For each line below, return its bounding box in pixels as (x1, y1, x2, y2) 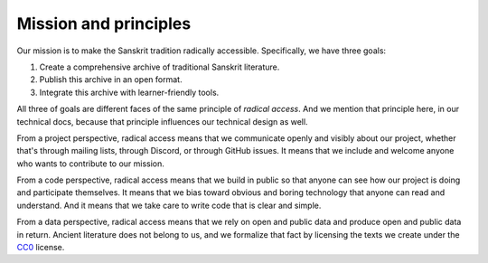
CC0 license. (16, 242, 65, 253)
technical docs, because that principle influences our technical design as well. (16, 116, 308, 127)
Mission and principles (16, 14, 192, 33)
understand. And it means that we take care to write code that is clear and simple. (16, 200, 322, 211)
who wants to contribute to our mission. (16, 158, 164, 169)
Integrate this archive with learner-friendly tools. (39, 87, 220, 98)
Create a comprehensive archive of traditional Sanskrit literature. (39, 61, 280, 72)
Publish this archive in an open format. (39, 74, 183, 85)
